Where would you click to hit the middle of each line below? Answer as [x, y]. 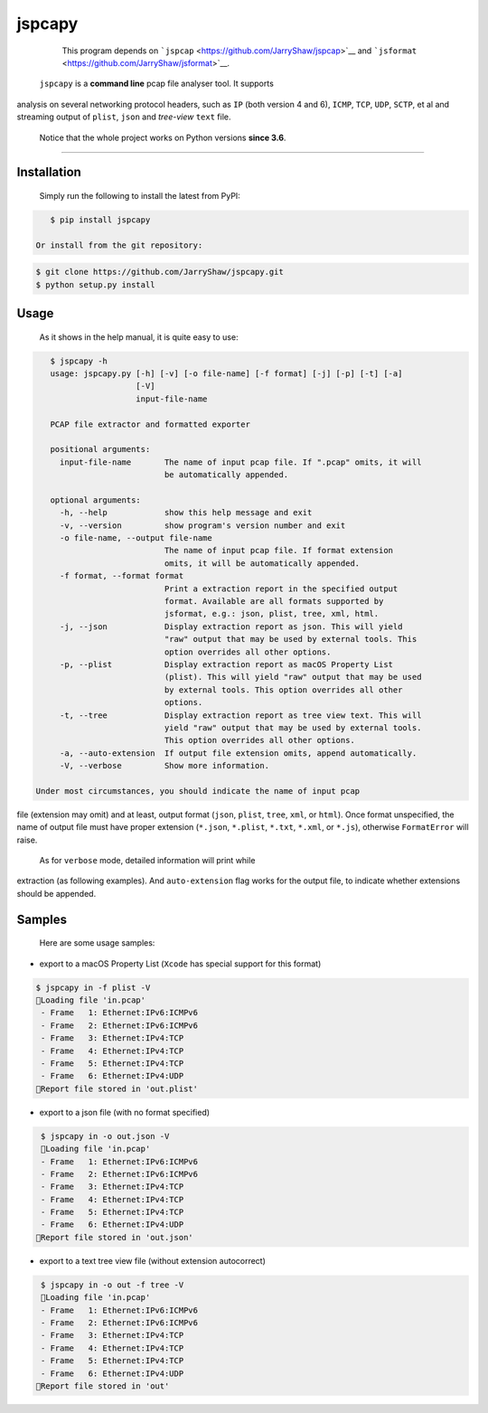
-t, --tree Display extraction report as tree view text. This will [240, 715]
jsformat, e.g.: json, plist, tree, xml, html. [272, 614]
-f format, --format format [122, 576]
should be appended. [56, 893]
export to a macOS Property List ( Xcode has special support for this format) [180, 964]
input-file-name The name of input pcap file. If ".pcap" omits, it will [240, 462]
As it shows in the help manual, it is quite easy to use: [139, 337]
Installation [49, 172]
